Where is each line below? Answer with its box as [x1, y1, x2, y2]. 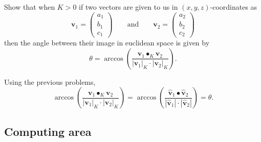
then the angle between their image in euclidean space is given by [4, 37, 210, 48]
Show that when [4, 2, 55, 12]
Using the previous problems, [4, 76, 96, 87]
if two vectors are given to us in [79, 2, 178, 12]
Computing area [4, 123, 92, 139]
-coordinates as [210, 2, 257, 12]
